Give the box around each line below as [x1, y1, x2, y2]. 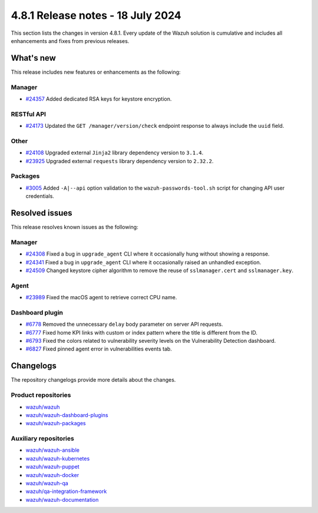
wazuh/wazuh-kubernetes [25, 455, 90, 462]
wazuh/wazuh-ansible [25, 446, 79, 454]
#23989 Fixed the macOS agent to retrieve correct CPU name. [25, 294, 177, 301]
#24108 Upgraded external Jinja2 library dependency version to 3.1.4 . [25, 149, 204, 156]
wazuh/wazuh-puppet [25, 463, 79, 471]
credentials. [25, 193, 54, 200]
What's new [11, 53, 56, 63]
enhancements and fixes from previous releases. [11, 37, 130, 44]
